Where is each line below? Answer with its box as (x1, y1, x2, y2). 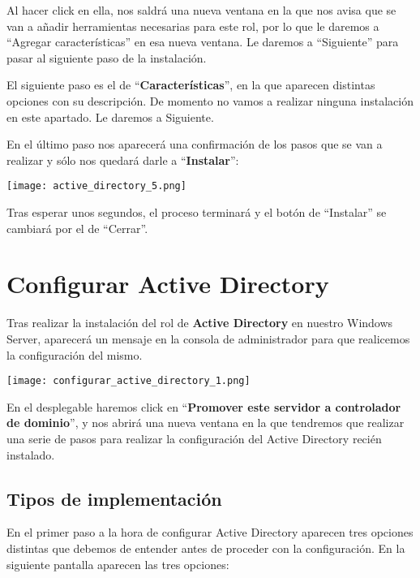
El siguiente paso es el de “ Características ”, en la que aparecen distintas (6, 76, 375, 93)
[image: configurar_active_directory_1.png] (6, 375, 251, 387)
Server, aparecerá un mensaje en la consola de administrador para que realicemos (6, 330, 410, 347)
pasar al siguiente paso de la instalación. (6, 49, 207, 66)
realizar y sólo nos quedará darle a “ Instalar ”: (6, 151, 239, 168)
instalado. (6, 446, 55, 463)
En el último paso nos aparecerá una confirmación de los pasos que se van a (6, 136, 383, 153)
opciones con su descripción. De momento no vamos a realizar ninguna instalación (6, 92, 414, 109)
